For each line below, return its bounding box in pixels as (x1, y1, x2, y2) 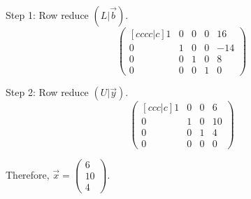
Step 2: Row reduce (6, 85, 89, 99)
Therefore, (6, 167, 50, 181)
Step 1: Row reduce (6, 8, 89, 22)
